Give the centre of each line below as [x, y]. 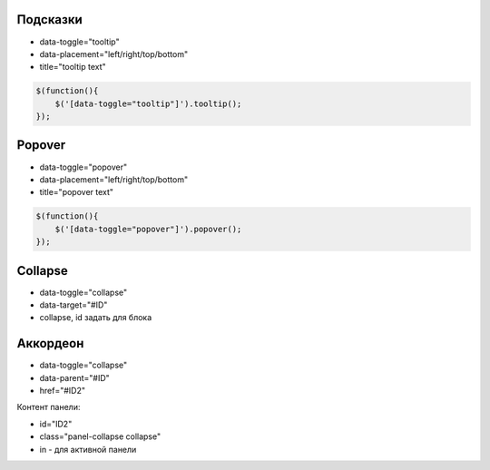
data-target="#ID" [73, 305]
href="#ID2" [63, 391]
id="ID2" [56, 424]
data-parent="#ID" [75, 377]
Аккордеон [50, 343]
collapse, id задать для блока [96, 318]
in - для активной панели [88, 449]
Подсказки [50, 20]
